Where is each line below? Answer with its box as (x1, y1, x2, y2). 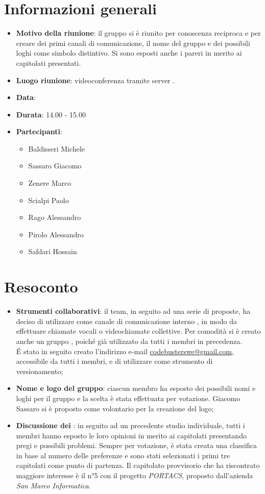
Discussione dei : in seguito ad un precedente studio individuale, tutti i (16, 420, 245, 431)
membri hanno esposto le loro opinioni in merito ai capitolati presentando (16, 430, 247, 440)
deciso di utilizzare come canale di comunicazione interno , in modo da (16, 315, 237, 326)
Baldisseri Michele (28, 143, 85, 154)
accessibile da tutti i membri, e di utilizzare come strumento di (16, 356, 213, 366)
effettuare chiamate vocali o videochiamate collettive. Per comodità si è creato (16, 326, 261, 336)
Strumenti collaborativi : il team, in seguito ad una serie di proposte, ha (16, 306, 251, 316)
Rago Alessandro (28, 212, 81, 223)
